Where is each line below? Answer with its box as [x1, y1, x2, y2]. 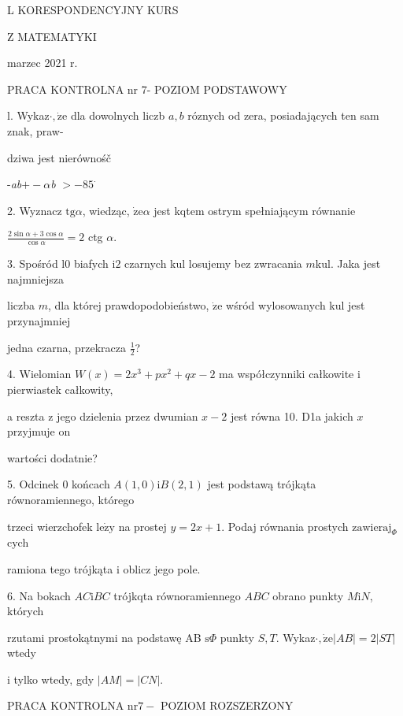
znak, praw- [7, 122, 64, 139]
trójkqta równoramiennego [113, 587, 241, 603]
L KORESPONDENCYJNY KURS [7, 2, 179, 17]
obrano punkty [272, 587, 344, 603]
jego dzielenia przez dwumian [57, 407, 198, 424]
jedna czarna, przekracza [7, 339, 127, 355]
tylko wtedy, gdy [13, 670, 94, 687]
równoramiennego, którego [7, 491, 135, 507]
